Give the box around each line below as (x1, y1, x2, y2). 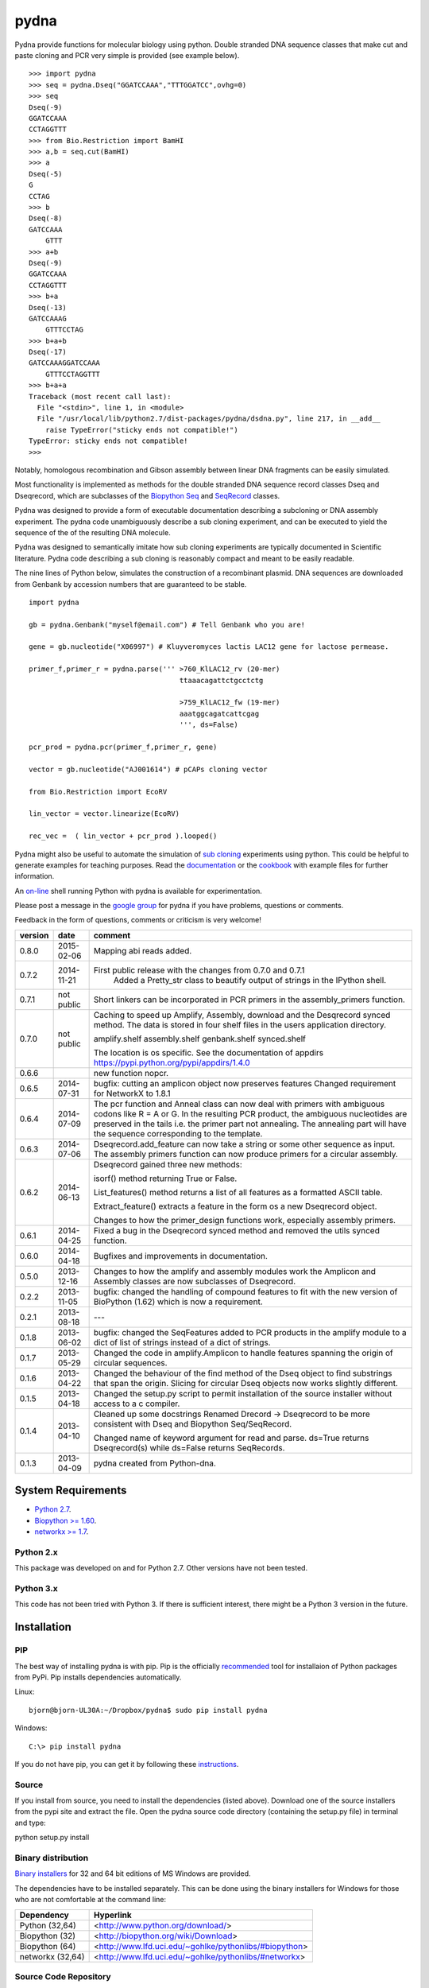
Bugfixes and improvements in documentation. (93, 1250, 268, 1261)
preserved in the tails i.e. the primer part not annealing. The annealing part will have (93, 1118, 407, 1129)
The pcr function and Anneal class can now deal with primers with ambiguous (93, 1098, 385, 1109)
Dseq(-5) (29, 169, 63, 178)
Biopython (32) (19, 1930, 75, 1941)
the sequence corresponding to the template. (93, 1128, 263, 1139)
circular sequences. (93, 1357, 168, 1368)
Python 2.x (14, 1547, 59, 1558)
